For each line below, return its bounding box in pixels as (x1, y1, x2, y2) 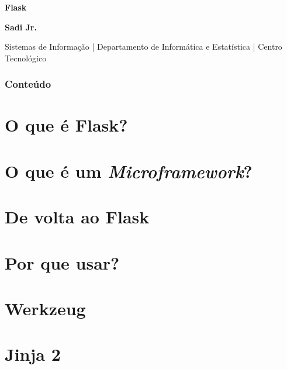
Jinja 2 (5, 342, 61, 366)
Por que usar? (5, 250, 120, 274)
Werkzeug (5, 296, 86, 320)
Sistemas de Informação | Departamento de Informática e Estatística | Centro (5, 40, 282, 53)
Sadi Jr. (5, 20, 37, 33)
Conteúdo (5, 77, 51, 91)
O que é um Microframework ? (5, 158, 253, 183)
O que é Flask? (5, 113, 128, 137)
